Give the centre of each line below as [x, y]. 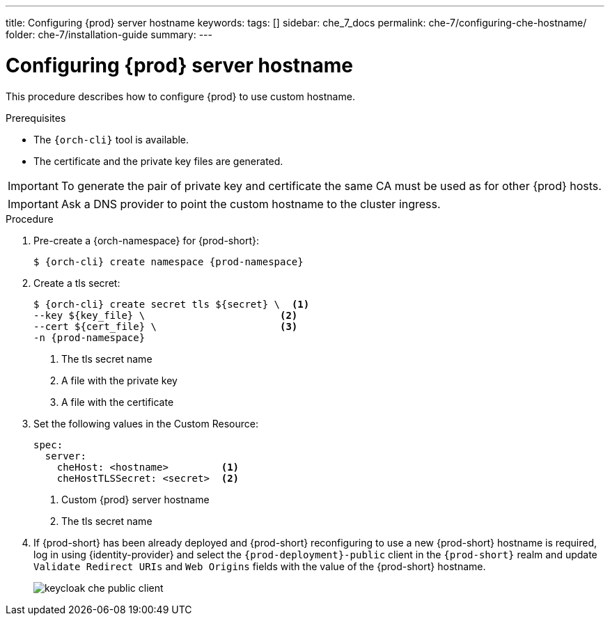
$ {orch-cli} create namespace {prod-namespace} [169, 261]
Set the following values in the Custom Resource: [146, 423]
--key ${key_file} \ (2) [166, 315]
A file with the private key [119, 380]
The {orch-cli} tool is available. [111, 139]
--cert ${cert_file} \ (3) [166, 326]
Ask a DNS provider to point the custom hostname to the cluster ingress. [251, 204]
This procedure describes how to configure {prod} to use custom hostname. [180, 96]
